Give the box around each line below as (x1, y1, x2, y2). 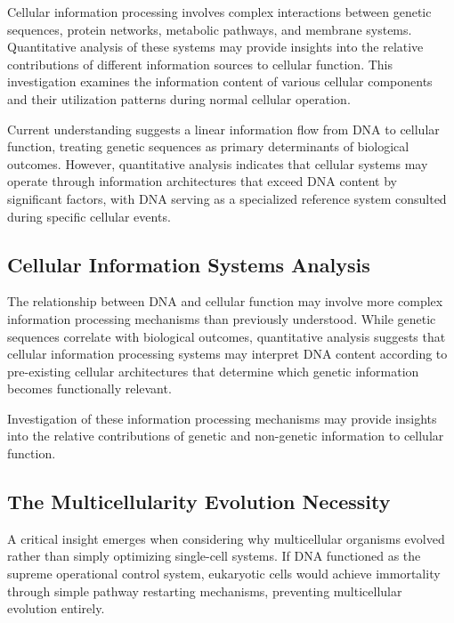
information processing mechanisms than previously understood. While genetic (7, 309, 436, 328)
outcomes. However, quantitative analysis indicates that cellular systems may (7, 154, 428, 173)
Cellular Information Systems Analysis (7, 250, 370, 278)
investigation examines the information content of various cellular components (7, 72, 433, 91)
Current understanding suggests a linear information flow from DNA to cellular (7, 119, 440, 138)
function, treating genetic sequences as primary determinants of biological (7, 137, 409, 156)
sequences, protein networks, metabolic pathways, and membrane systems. (7, 20, 412, 38)
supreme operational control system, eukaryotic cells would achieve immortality (7, 564, 441, 583)
